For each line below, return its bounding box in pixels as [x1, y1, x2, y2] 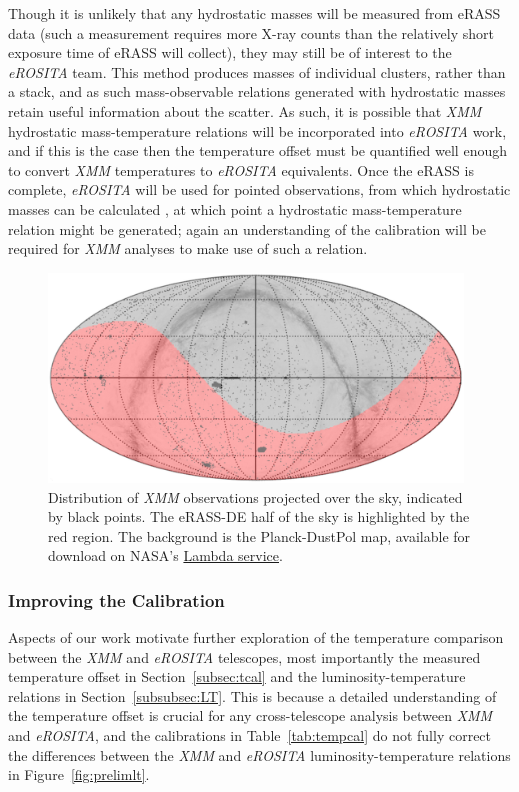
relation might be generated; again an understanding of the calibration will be [8, 218, 486, 239]
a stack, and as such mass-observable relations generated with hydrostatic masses [8, 81, 506, 102]
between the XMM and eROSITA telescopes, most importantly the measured [8, 646, 481, 667]
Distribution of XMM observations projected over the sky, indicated [48, 486, 463, 507]
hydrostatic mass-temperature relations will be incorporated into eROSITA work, [8, 120, 507, 141]
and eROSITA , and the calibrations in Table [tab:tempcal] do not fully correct [8, 725, 492, 746]
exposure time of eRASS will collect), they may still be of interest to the [8, 42, 452, 63]
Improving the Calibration [8, 587, 225, 612]
